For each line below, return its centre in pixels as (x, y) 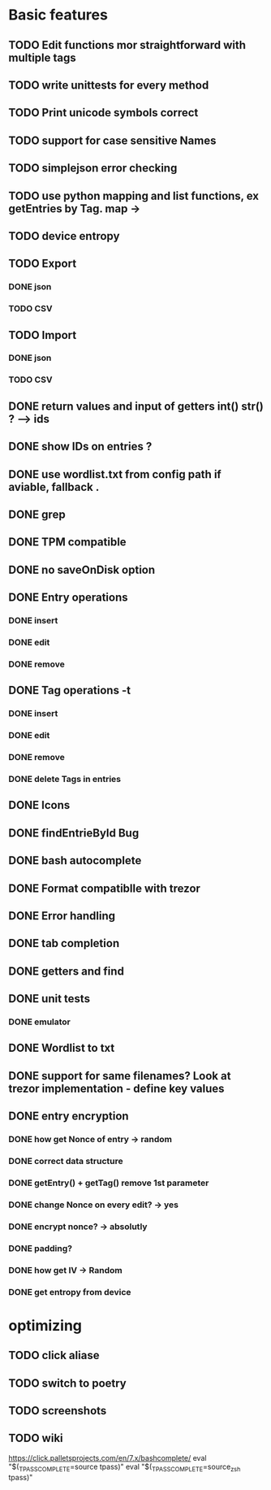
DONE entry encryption (69, 1116)
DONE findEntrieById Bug (74, 833)
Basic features (58, 15)
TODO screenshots (58, 1411)
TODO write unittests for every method (109, 85)
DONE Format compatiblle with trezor (105, 888)
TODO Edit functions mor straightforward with (127, 45)
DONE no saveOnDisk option (82, 569)
